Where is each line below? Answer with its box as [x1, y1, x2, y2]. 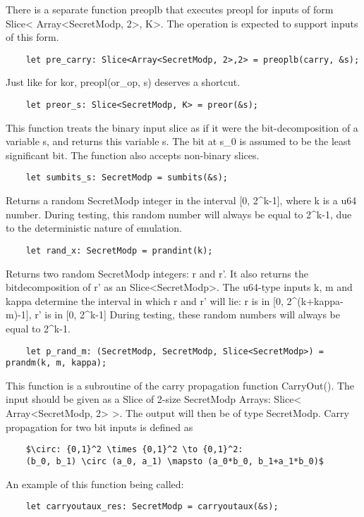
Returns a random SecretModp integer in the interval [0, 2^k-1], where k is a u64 [6, 193, 357, 208]
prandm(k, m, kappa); [6, 358, 107, 368]
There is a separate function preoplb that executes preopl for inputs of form [6, 2, 334, 16]
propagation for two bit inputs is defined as [6, 419, 193, 434]
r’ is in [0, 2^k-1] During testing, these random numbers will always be [35, 307, 341, 322]
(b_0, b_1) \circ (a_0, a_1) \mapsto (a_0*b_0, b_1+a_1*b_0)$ [25, 456, 324, 466]
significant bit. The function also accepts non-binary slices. [6, 147, 260, 162]
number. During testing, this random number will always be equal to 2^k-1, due [6, 206, 352, 221]
